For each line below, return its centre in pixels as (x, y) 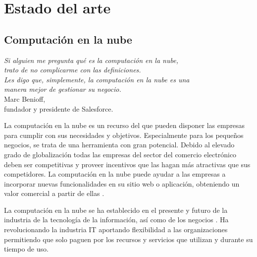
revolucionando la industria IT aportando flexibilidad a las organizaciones (116, 229)
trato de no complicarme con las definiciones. (73, 70)
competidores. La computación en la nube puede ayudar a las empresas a (115, 174)
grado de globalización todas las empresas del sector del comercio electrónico (120, 154)
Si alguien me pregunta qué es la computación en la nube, (91, 60)
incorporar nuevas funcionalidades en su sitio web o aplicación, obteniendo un (122, 183)
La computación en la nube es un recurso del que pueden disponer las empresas (125, 125)
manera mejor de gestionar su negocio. (63, 89)
